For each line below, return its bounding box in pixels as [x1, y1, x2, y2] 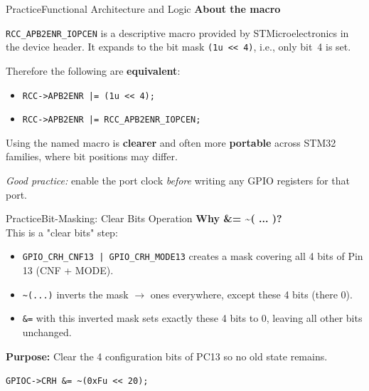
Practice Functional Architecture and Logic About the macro [6, 1, 281, 16]
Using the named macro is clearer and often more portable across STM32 [6, 135, 336, 150]
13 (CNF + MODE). [22, 263, 114, 278]
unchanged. [22, 324, 72, 339]
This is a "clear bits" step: [6, 224, 118, 239]
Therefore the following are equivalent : [6, 63, 181, 78]
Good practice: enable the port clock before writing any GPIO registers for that [6, 173, 351, 187]
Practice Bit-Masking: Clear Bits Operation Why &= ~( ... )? [6, 211, 282, 226]
